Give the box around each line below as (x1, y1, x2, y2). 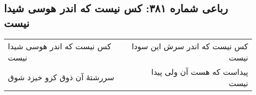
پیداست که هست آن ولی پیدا (151, 65, 248, 77)
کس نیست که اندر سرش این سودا (131, 40, 248, 52)
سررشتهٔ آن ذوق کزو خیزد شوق (8, 71, 114, 83)
